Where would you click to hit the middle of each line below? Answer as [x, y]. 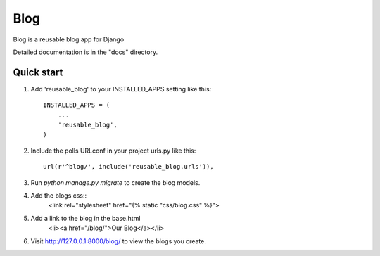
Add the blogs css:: [59, 195]
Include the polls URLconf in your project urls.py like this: [113, 151]
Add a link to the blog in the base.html [85, 218]
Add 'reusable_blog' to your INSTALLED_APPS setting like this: [121, 89]
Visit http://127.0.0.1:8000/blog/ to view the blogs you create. [119, 241]
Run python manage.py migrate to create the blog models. [115, 182]
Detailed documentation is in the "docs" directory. [85, 52]
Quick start [38, 72]
